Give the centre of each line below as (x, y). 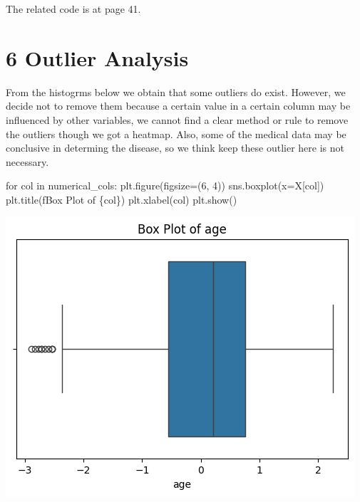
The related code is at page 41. (73, 9)
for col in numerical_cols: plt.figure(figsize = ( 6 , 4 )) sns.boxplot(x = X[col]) (165, 185)
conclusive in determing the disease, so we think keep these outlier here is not (175, 148)
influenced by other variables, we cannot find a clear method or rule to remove (177, 119)
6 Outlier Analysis (97, 57)
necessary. (27, 161)
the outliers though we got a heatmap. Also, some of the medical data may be (176, 134)
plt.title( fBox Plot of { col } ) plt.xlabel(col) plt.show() (122, 199)
